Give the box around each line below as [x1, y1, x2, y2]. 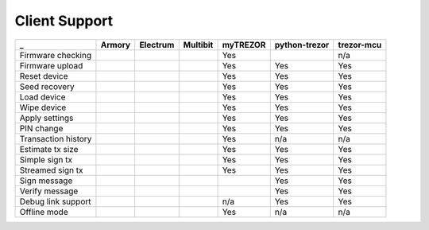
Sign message [19, 175, 73, 186]
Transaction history [19, 133, 92, 144]
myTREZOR [222, 39, 266, 50]
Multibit [183, 39, 214, 50]
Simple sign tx [19, 154, 73, 165]
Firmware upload [19, 60, 83, 71]
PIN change [19, 123, 64, 134]
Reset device [19, 70, 68, 81]
